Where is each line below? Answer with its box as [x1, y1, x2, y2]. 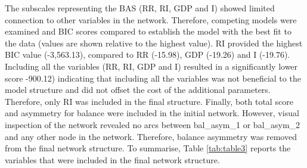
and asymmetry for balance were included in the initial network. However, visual [5, 107, 299, 119]
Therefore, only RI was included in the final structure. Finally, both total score [5, 95, 293, 107]
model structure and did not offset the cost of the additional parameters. [5, 83, 271, 96]
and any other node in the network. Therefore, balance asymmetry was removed [5, 130, 297, 142]
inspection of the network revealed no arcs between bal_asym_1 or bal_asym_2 [5, 118, 300, 130]
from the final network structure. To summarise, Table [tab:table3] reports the [5, 142, 291, 154]
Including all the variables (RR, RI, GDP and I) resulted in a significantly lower [5, 60, 298, 72]
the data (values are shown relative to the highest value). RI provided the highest [5, 36, 303, 49]
